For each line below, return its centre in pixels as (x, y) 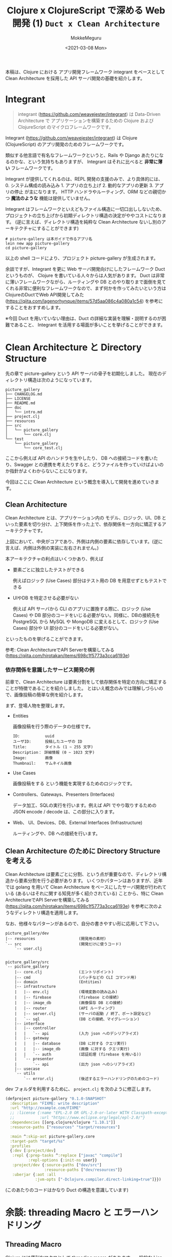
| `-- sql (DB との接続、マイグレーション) (77, 1019)
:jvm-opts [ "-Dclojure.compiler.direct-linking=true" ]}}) (98, 1179)
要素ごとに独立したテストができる (49, 569)
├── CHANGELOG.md (24, 394)
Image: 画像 (33, 758)
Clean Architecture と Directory (73, 347)
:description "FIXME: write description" (55, 1103)
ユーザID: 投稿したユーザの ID (48, 742)
